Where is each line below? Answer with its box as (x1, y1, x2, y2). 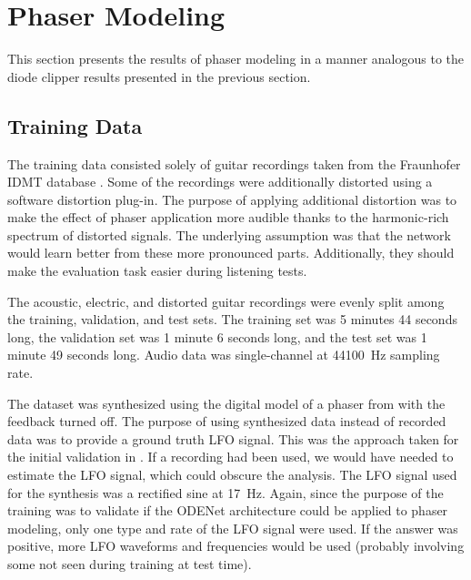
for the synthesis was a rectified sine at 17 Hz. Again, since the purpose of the (7, 483, 444, 502)
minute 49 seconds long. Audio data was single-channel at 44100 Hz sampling (7, 345, 440, 364)
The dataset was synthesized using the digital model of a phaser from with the (7, 393, 446, 412)
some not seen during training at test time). (7, 554, 252, 573)
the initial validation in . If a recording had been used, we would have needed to (7, 447, 454, 466)
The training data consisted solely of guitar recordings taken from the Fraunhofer (7, 154, 461, 173)
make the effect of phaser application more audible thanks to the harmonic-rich (7, 208, 449, 227)
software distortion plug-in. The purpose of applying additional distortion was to (7, 189, 457, 209)
